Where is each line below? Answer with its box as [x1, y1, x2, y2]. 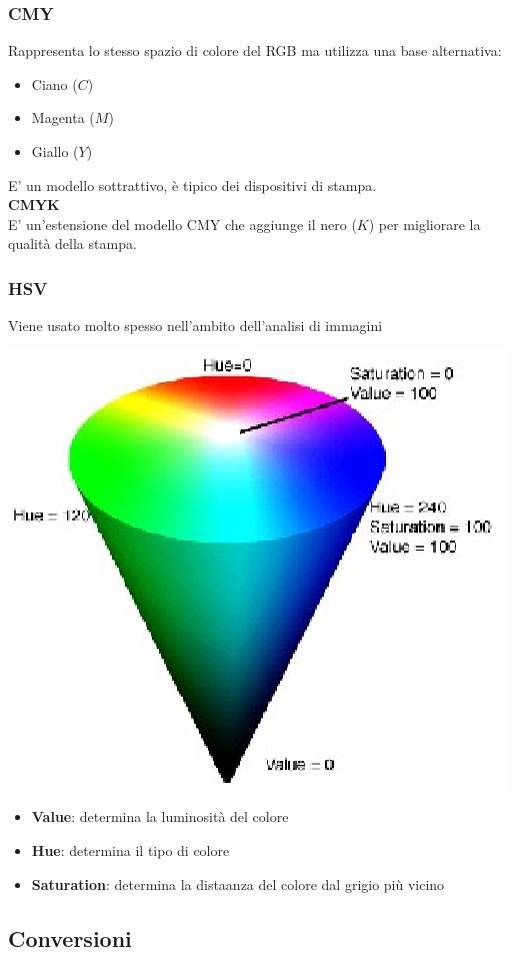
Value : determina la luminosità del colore [31, 806, 289, 827]
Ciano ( [31, 73, 78, 94]
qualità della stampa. [8, 233, 137, 254]
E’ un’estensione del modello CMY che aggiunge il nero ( [8, 213, 357, 234]
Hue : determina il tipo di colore [31, 839, 230, 860]
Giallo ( [31, 141, 79, 161]
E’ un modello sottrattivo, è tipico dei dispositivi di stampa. [8, 174, 377, 195]
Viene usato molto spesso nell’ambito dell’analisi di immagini [8, 315, 383, 336]
